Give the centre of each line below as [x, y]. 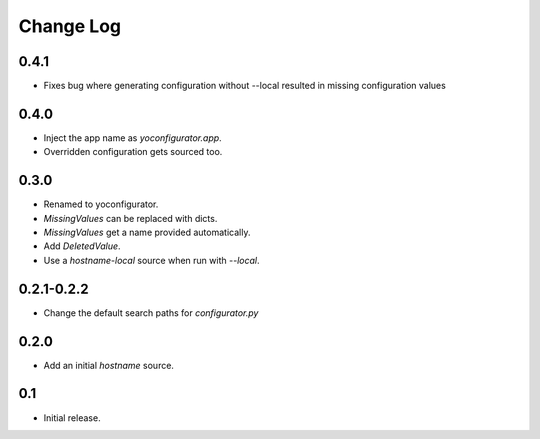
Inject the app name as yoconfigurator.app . [132, 137]
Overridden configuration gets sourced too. [133, 152]
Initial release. [72, 417]
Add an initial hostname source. [109, 365]
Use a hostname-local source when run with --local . [151, 260]
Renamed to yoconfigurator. [101, 204]
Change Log [70, 26]
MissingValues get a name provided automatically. [147, 232]
